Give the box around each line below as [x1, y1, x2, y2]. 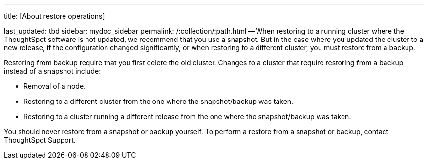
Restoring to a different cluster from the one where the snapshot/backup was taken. [23, 97, 294, 105]
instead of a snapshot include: [4, 67, 101, 75]
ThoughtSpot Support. [4, 136, 76, 144]
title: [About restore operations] [4, 12, 105, 20]
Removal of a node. [23, 82, 86, 90]
